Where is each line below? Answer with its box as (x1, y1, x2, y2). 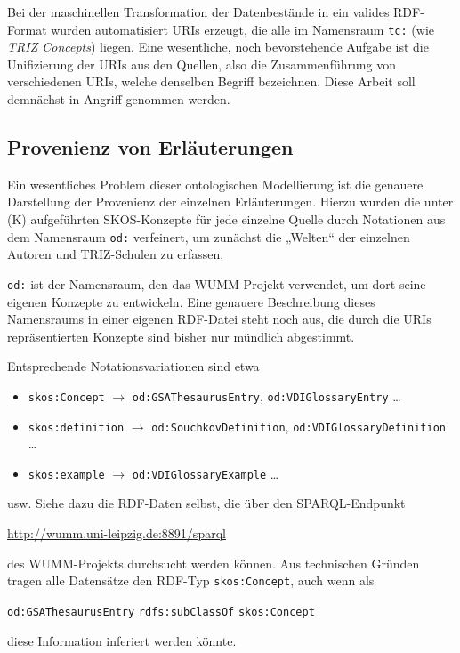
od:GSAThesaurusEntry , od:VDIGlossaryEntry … (132, 386, 401, 405)
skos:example (28, 468, 105, 481)
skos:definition (28, 421, 125, 434)
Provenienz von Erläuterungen (7, 133, 294, 161)
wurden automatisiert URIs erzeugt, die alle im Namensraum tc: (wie (51, 20, 434, 38)
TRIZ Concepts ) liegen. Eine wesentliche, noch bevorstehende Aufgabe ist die (7, 37, 429, 56)
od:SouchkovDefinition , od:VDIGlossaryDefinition (151, 416, 446, 435)
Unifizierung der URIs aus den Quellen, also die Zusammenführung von (7, 54, 396, 73)
